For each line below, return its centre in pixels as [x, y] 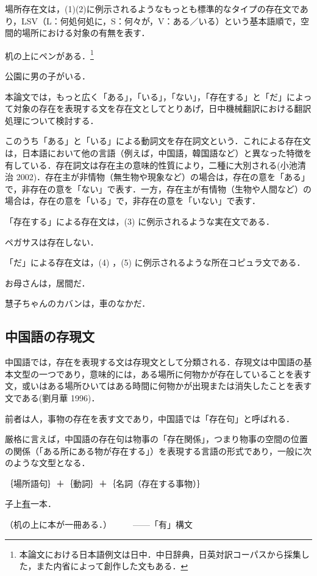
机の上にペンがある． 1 [49, 54]
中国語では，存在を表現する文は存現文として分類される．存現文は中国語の [154, 362]
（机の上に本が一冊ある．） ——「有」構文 [99, 524]
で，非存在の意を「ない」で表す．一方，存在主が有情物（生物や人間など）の [158, 188]
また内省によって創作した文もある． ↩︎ [112, 566]
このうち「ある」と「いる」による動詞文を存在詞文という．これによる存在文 [158, 141]
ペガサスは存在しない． [52, 242]
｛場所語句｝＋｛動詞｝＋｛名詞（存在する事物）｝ [105, 483]
